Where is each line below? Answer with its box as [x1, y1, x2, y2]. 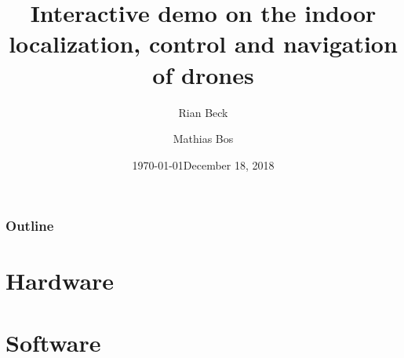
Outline [5, 216, 54, 236]
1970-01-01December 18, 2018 [132, 156, 275, 173]
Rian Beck [178, 104, 228, 120]
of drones [152, 58, 254, 90]
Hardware [5, 265, 115, 297]
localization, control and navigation [9, 27, 398, 60]
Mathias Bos [173, 130, 234, 147]
